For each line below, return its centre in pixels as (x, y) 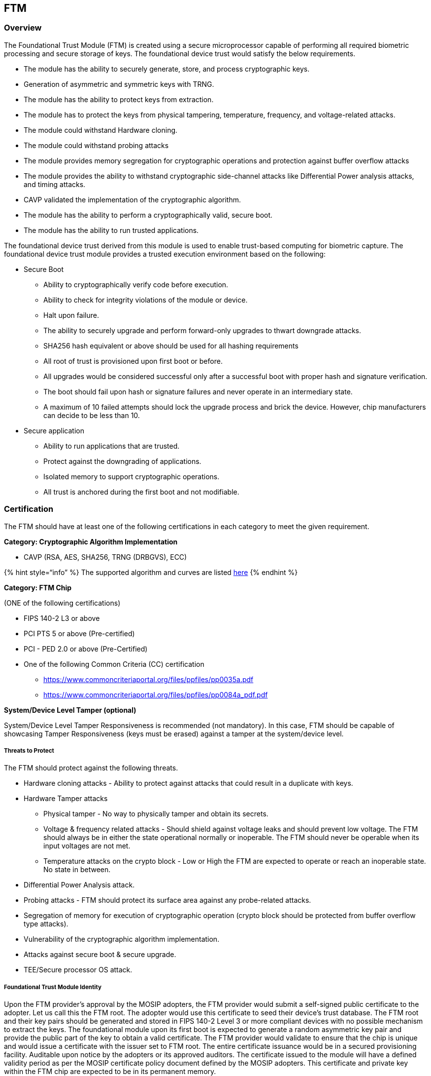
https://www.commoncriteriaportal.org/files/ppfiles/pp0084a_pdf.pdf (156, 694)
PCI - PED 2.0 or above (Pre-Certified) (86, 649)
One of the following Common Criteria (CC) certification (114, 664)
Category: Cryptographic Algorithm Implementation (91, 541)
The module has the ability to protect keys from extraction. (119, 99)
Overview (23, 28)
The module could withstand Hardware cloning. (101, 130)
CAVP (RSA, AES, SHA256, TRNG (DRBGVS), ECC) (105, 557)
